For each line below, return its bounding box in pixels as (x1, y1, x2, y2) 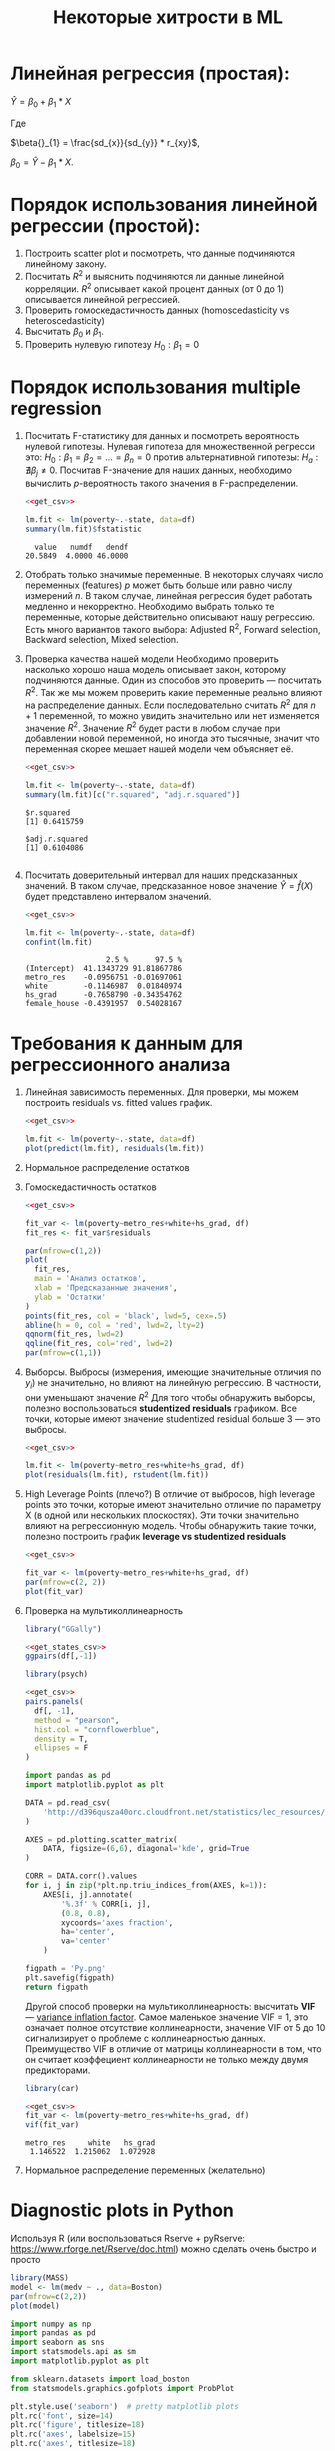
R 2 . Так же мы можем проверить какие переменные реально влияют (24, 685, 323, 698)
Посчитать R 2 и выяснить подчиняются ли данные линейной (24, 269, 285, 283)
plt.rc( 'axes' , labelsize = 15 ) (10, 2429, 137, 2440)
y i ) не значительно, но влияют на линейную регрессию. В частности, (24, 1377, 322, 1391)
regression (10, 397, 103, 420)
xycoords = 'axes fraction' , (61, 1917, 174, 1928)
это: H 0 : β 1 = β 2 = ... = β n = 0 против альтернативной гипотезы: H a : (24, 451, 319, 466)
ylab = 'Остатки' (34, 1292, 107, 1302)
